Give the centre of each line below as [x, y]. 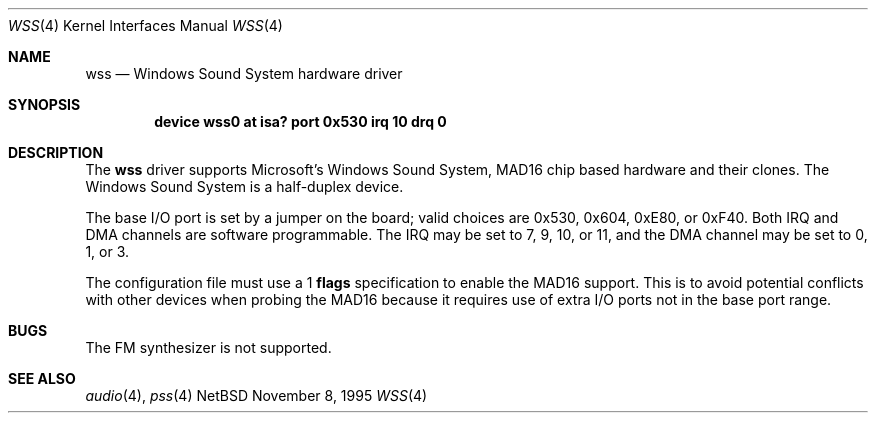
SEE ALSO [42, 378]
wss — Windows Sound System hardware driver [244, 73]
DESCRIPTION [56, 152]
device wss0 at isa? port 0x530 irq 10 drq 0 [300, 121]
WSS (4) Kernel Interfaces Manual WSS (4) [145, 25]
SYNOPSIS [44, 104]
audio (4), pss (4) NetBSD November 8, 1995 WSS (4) [256, 395]
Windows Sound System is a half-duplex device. [244, 186]
